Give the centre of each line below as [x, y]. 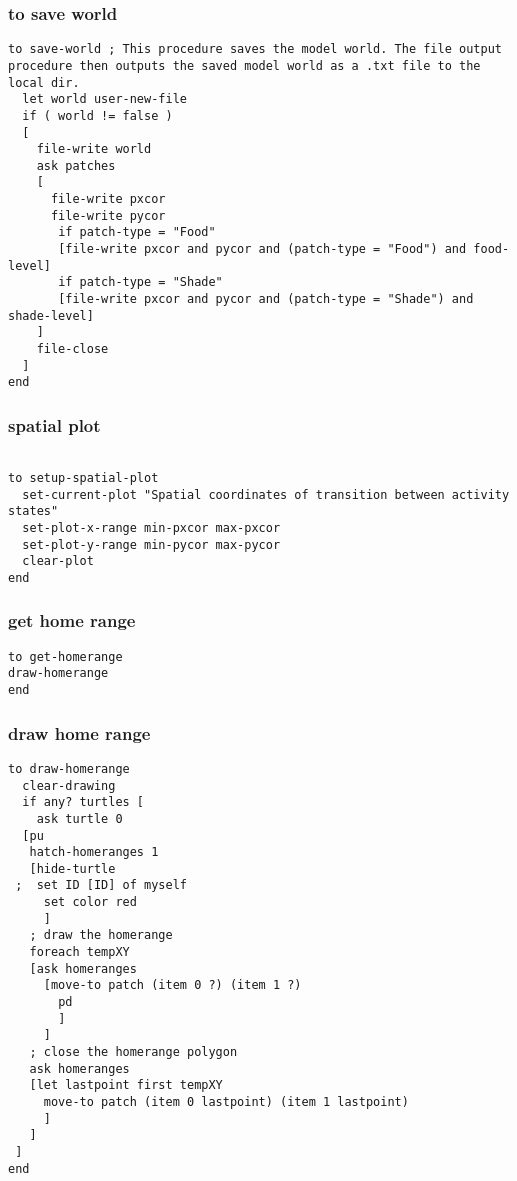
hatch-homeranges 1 [94, 852]
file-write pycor [108, 215]
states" [33, 511]
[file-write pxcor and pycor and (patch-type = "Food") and [262, 249]
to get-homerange [65, 656]
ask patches [76, 165]
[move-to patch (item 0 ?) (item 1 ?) [172, 985]
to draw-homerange [69, 768]
